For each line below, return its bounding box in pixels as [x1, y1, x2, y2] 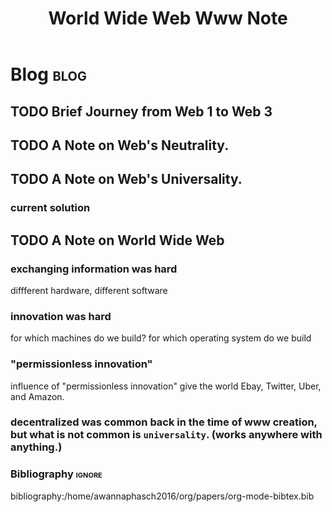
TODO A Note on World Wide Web [10, 232, 225, 249]
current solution [10, 201, 91, 215]
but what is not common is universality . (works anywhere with [10, 428, 323, 442]
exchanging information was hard [10, 262, 178, 276]
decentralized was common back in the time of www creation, [10, 415, 318, 429]
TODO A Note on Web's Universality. [10, 171, 243, 188]
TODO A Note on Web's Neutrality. [10, 137, 230, 154]
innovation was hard [10, 309, 112, 323]
